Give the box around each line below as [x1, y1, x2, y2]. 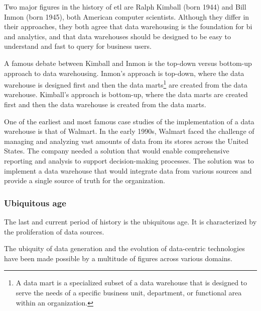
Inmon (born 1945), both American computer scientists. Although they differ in [4, 11, 249, 22]
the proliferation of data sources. [4, 226, 104, 237]
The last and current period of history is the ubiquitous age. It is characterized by [4, 216, 257, 226]
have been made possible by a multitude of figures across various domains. [4, 253, 232, 263]
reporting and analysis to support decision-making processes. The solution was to [4, 155, 254, 166]
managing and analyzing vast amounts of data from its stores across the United [4, 135, 248, 146]
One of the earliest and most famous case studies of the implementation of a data [4, 116, 254, 126]
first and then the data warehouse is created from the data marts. [4, 99, 206, 109]
